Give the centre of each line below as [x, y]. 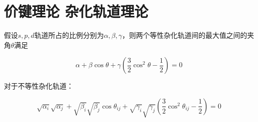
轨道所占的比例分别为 [69, 35]
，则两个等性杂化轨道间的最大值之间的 [185, 35]
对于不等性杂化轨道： [39, 86]
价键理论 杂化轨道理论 [76, 11]
